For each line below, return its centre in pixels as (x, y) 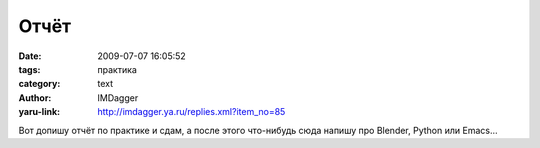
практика (117, 69)
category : (39, 84)
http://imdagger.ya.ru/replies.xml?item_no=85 (191, 112)
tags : (29, 69)
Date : (30, 56)
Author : (35, 97)
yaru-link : (39, 112)
